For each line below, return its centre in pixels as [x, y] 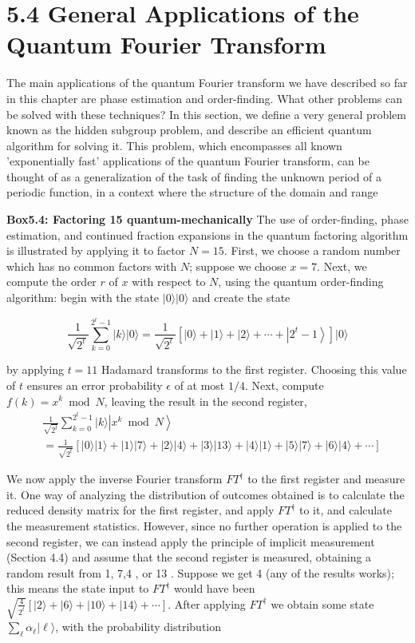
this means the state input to [78, 588]
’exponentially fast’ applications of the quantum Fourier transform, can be [188, 161]
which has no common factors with [92, 266]
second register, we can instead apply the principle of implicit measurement [191, 541]
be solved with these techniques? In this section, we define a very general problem [206, 114]
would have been [215, 588]
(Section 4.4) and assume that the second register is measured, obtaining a [189, 557]
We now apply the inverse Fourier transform [115, 479]
